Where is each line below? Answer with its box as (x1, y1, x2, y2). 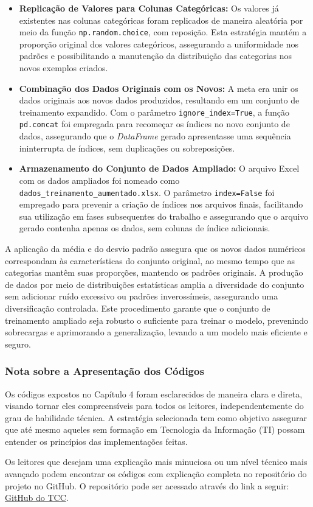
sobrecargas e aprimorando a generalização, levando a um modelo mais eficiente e (5, 326, 308, 338)
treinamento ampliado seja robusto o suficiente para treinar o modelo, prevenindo (5, 313, 309, 326)
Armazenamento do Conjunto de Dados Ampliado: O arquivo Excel (19, 162, 300, 175)
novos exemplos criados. (19, 61, 108, 74)
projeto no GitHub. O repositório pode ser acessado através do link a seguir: (5, 479, 289, 492)
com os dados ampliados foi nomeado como (19, 173, 180, 186)
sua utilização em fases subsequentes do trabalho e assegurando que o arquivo (19, 209, 309, 222)
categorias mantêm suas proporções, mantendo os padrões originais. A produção (5, 266, 303, 279)
